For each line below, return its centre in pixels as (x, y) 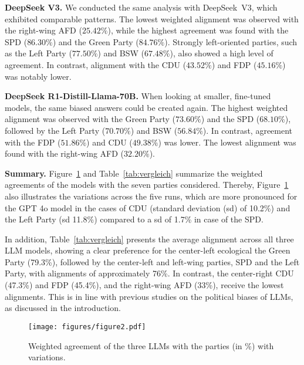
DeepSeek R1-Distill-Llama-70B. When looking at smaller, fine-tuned (138, 96)
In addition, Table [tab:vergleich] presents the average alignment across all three (149, 239)
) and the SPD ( (230, 119)
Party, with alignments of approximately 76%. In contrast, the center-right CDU (149, 273)
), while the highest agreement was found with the (198, 30)
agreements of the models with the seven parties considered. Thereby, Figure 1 (147, 185)
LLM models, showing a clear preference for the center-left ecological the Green (148, 250)
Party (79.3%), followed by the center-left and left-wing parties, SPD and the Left (152, 261)
